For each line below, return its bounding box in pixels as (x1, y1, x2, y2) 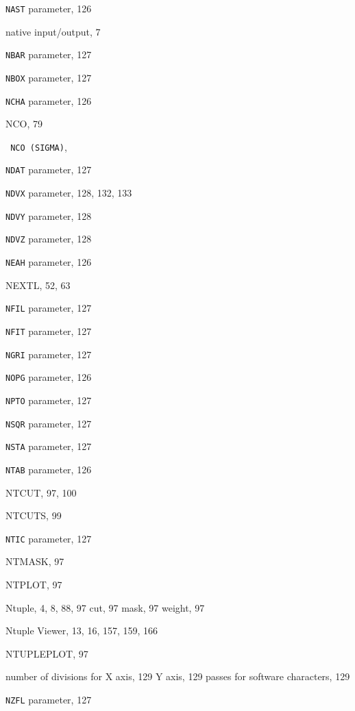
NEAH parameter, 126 (5, 255, 92, 269)
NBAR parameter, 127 (5, 47, 92, 62)
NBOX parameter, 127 (5, 70, 92, 84)
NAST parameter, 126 (5, 1, 92, 15)
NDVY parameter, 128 (5, 208, 92, 223)
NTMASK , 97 (5, 554, 64, 569)
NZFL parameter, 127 (5, 693, 92, 706)
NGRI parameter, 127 (5, 347, 92, 361)
